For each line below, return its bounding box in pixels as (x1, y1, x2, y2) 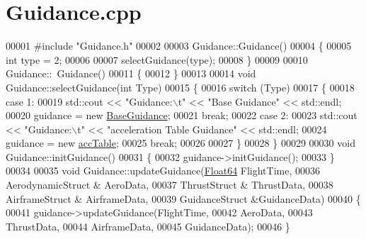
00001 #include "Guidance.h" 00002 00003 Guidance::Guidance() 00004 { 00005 (6, 38, 352, 53)
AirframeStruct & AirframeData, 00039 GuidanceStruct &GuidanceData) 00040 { (6, 191, 361, 206)
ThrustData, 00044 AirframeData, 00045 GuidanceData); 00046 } (6, 218, 290, 233)
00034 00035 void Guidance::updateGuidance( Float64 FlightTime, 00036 (6, 163, 320, 178)
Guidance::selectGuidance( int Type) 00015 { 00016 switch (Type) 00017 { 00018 (6, 79, 355, 94)
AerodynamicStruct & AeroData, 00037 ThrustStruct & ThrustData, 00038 (6, 177, 333, 192)
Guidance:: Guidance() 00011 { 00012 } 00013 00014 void (6, 66, 256, 81)
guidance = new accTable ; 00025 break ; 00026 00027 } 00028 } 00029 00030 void (6, 135, 355, 150)
